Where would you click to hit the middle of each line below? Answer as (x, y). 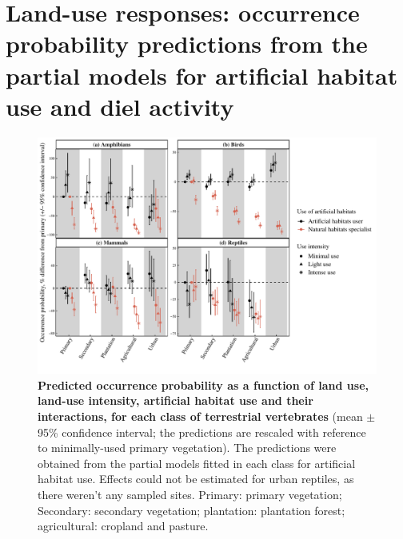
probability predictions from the (187, 44)
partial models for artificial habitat (202, 75)
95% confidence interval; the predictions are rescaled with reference (202, 432)
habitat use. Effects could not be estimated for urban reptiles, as (196, 479)
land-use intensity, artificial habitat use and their (176, 400)
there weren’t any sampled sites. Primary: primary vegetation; (190, 494)
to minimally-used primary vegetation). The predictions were (187, 448)
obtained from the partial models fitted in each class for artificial (197, 463)
